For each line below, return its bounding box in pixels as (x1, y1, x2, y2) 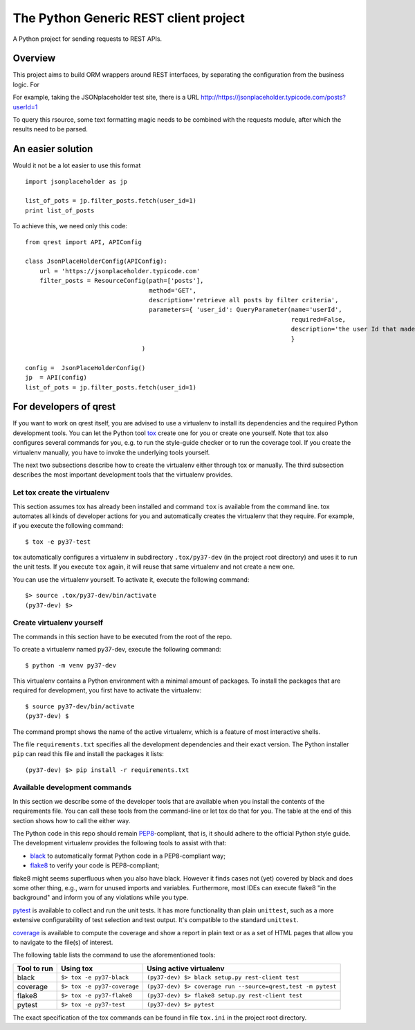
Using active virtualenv (146, 964, 225, 973)
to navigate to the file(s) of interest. (12, 938, 113, 946)
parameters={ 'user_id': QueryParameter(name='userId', (149, 306, 342, 314)
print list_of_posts (25, 206, 95, 214)
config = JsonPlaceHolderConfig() (25, 364, 146, 371)
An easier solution (12, 143, 93, 155)
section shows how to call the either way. (12, 816, 131, 825)
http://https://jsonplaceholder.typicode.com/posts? (201, 93, 346, 102)
